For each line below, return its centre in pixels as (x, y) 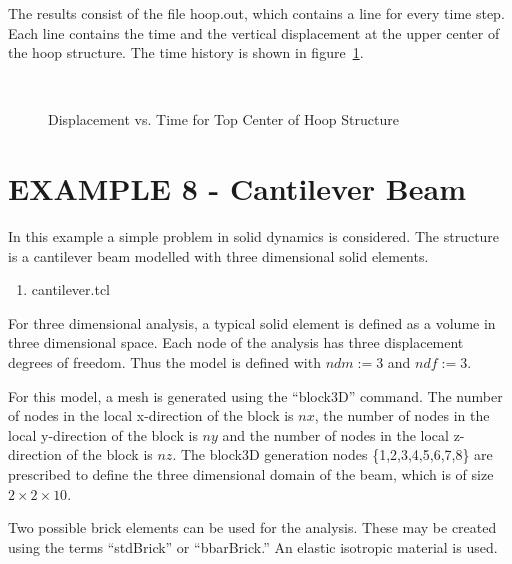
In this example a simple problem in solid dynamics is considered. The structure (254, 236)
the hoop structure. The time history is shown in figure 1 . (186, 52)
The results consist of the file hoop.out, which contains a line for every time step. (256, 13)
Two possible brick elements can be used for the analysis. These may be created (252, 527)
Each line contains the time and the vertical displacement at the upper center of (254, 32)
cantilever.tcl (71, 289)
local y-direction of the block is (103, 434)
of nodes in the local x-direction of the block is (151, 415)
